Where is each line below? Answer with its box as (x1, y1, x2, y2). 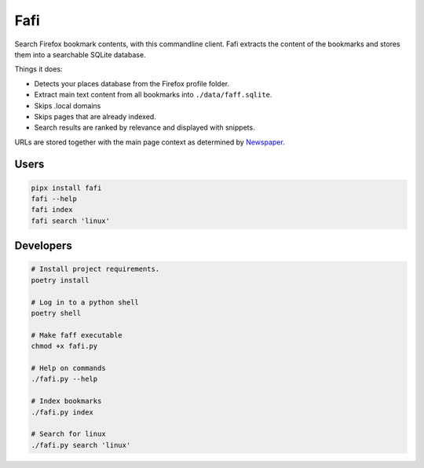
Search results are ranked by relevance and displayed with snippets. (34, 122, 255, 133)
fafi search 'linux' (31, 216, 110, 225)
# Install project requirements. (31, 265, 160, 274)
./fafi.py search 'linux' (31, 441, 131, 449)
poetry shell (31, 309, 82, 317)
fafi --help (31, 195, 78, 203)
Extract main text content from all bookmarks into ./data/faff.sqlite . (34, 90, 272, 100)
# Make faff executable (31, 331, 123, 339)
